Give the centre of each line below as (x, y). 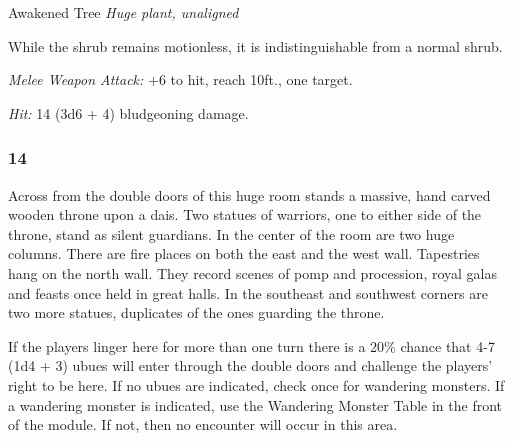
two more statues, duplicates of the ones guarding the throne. (196, 312)
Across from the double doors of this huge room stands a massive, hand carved (249, 194)
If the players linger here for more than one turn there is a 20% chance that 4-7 (251, 345)
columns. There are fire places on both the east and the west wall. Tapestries (244, 253)
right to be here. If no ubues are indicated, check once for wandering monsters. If (256, 384)
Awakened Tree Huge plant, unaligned (123, 12)
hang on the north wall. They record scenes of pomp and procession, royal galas (253, 272)
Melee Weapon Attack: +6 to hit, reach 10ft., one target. (180, 79)
